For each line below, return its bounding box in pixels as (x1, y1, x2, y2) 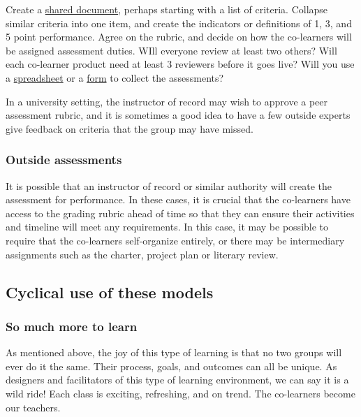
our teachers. (6, 400, 61, 414)
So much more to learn (6, 317, 138, 335)
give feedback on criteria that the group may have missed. (6, 121, 253, 136)
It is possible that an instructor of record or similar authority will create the (6, 178, 332, 193)
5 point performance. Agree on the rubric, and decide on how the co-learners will (6, 29, 352, 44)
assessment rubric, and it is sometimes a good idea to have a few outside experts (6, 108, 351, 122)
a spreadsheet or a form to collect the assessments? (6, 70, 224, 85)
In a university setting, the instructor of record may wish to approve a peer (6, 94, 328, 108)
